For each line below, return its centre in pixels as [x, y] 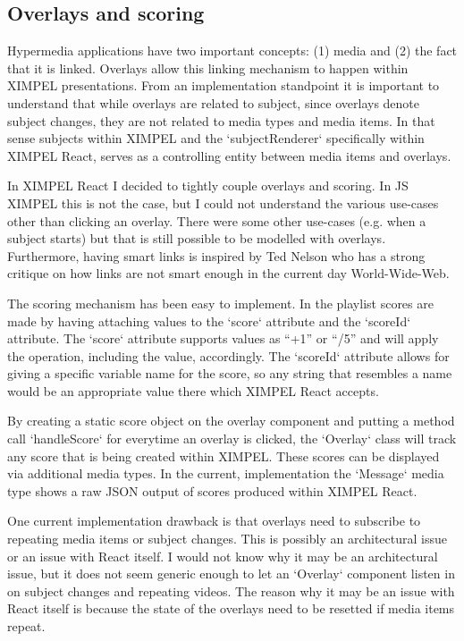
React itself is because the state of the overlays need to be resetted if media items [231, 608]
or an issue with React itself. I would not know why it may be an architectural [223, 556]
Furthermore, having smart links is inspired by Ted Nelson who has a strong [216, 255]
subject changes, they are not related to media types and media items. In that [221, 120]
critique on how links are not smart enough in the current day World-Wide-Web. [228, 273]
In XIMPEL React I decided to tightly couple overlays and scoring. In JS [208, 186]
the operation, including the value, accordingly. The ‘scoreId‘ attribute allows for [228, 355]
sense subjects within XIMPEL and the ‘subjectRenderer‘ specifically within [216, 138]
